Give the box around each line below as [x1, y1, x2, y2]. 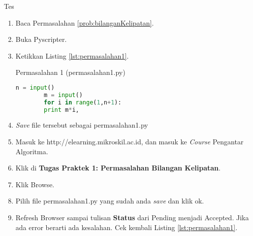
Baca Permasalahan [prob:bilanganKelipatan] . [15, 17, 154, 28]
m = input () [44, 91, 83, 99]
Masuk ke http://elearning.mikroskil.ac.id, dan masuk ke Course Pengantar [15, 136, 244, 147]
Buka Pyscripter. [15, 34, 67, 44]
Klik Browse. [15, 179, 55, 189]
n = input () [15, 84, 55, 91]
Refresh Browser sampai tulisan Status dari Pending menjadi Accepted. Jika [15, 212, 249, 223]
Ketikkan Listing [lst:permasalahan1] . [15, 50, 129, 61]
